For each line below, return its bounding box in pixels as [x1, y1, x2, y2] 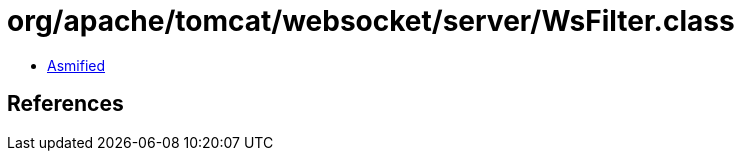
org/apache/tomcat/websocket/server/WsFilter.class [7, 4, 735, 38]
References [7, 91, 124, 117]
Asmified [47, 56, 106, 74]
